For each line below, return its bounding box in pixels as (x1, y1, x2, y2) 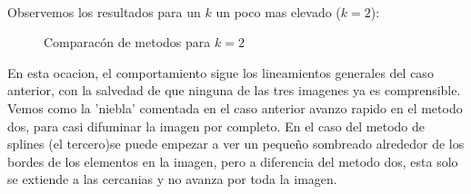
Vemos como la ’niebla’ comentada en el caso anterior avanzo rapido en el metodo (7, 98, 463, 117)
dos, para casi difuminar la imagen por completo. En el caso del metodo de (7, 116, 426, 135)
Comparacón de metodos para (44, 33, 211, 52)
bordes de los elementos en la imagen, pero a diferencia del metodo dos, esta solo (7, 151, 458, 170)
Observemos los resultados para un (7, 2, 201, 21)
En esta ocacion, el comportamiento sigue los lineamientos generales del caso (7, 63, 434, 82)
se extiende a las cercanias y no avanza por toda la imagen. (7, 170, 337, 189)
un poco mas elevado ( (215, 2, 341, 21)
